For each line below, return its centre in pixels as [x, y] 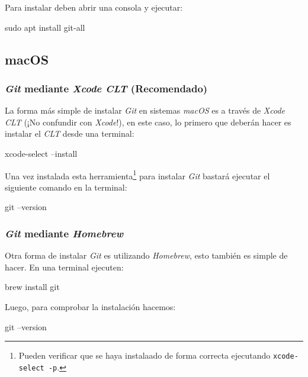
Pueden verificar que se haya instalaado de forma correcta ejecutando [145, 355]
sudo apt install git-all [45, 27]
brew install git [32, 287]
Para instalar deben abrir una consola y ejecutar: [94, 7]
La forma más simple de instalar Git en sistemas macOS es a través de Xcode [145, 110]
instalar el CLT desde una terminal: [70, 133]
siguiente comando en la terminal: [66, 187]
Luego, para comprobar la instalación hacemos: [90, 307]
